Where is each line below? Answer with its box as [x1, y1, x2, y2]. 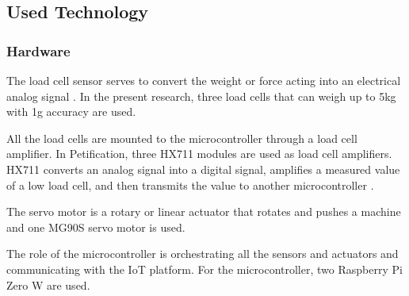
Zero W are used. [6, 276, 90, 293]
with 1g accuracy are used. [6, 103, 136, 120]
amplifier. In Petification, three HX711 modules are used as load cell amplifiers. [6, 145, 392, 162]
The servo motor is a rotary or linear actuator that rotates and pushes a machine [6, 203, 401, 220]
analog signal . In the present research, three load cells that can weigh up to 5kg [6, 87, 396, 104]
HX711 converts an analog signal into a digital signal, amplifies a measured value [6, 160, 400, 177]
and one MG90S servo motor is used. [6, 218, 185, 235]
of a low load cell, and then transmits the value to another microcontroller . [6, 176, 374, 193]
